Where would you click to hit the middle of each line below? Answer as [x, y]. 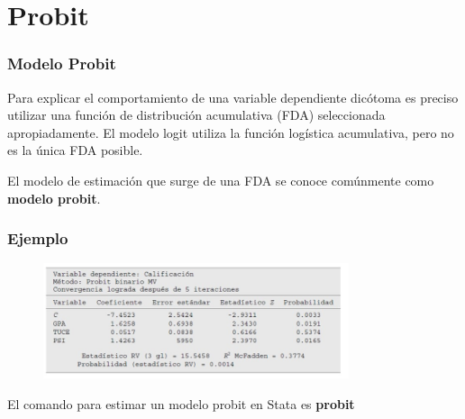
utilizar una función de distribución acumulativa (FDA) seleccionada [196, 115]
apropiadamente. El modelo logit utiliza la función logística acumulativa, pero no [231, 132]
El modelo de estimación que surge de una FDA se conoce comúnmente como [221, 180]
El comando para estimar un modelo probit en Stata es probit [181, 403]
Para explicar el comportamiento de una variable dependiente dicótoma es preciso [233, 97]
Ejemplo [38, 238]
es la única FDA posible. [75, 150]
